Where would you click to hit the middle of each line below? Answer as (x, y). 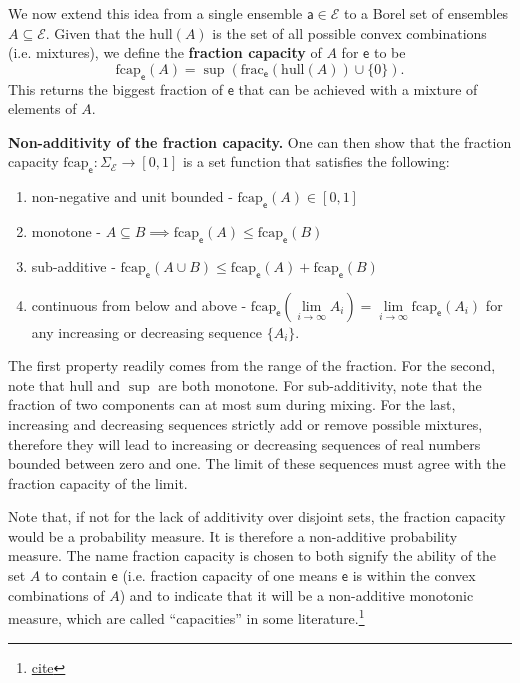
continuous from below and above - (139, 304)
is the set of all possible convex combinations (349, 32)
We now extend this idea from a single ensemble (155, 13)
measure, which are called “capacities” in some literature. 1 (186, 616)
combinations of (56, 594)
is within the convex (414, 575)
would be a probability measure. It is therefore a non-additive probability (233, 535)
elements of (42, 108)
